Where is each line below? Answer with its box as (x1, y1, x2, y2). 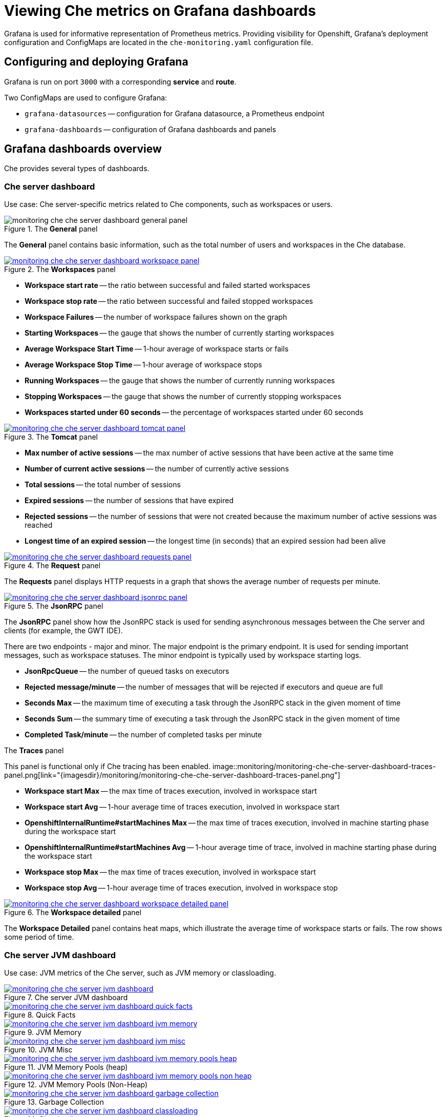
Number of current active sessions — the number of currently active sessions (25, 464, 289, 473)
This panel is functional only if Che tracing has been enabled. (4, 762, 211, 771)
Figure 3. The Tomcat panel (4, 432, 98, 442)
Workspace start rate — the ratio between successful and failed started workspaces (25, 281, 310, 290)
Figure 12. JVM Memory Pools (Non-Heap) (4, 1080, 148, 1089)
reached (25, 521, 53, 530)
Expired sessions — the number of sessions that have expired (25, 496, 234, 505)
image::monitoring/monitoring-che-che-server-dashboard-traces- (213, 762, 436, 771)
